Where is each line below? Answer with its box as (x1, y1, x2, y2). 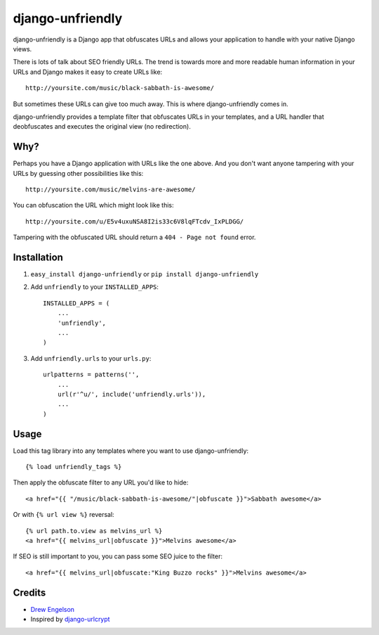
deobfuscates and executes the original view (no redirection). (13, 122, 191, 131)
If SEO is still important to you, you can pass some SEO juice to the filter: (13, 552, 222, 560)
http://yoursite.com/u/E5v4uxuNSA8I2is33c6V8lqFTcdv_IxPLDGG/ (25, 217, 244, 225)
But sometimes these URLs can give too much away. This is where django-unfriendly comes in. (13, 99, 289, 108)
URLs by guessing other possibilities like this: (13, 169, 144, 177)
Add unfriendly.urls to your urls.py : (30, 354, 152, 362)
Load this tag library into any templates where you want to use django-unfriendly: (13, 447, 249, 455)
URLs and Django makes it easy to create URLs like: (13, 68, 163, 76)
